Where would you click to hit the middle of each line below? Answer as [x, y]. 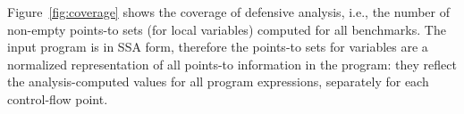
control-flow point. [58, 98]
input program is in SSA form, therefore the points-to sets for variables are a [218, 47]
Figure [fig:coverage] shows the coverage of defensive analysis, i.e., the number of [229, 12]
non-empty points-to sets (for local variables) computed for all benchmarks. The [227, 29]
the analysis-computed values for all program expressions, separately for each [218, 81]
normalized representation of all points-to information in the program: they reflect [232, 64]
